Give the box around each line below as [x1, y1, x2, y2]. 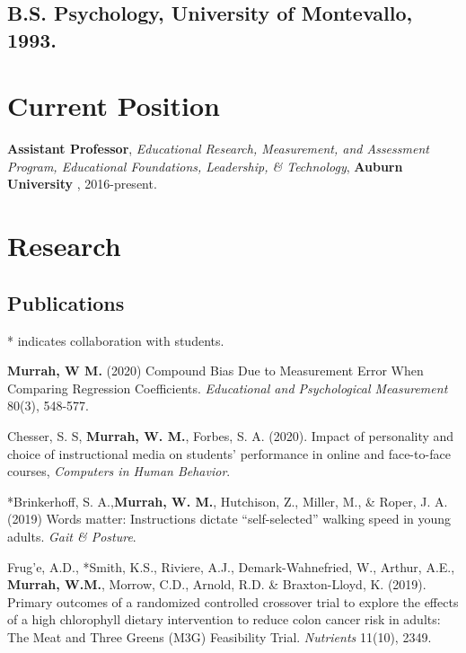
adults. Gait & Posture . [7, 527, 136, 545]
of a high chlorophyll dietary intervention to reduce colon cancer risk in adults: [7, 610, 441, 629]
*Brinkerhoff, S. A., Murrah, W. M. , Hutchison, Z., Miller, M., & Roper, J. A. [7, 491, 448, 510]
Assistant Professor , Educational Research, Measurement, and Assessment [7, 139, 429, 158]
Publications [7, 288, 125, 316]
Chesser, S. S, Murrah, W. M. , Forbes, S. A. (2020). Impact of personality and [7, 427, 454, 446]
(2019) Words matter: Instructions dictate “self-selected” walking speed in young [7, 509, 452, 528]
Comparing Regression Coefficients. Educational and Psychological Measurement [7, 378, 448, 397]
